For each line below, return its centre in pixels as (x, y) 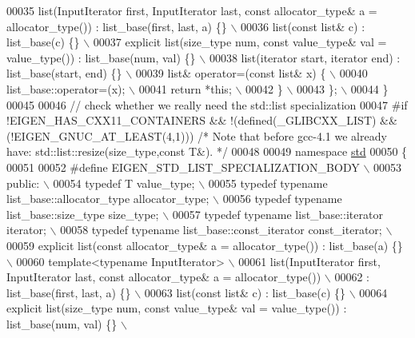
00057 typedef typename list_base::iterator (277, 214)
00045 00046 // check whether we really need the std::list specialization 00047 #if (207, 104)
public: (23, 183)
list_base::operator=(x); (66, 88)
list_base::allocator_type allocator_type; (108, 199)
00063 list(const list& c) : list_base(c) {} (245, 292)
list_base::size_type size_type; (83, 214)
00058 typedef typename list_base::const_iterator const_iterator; (221, 230)
